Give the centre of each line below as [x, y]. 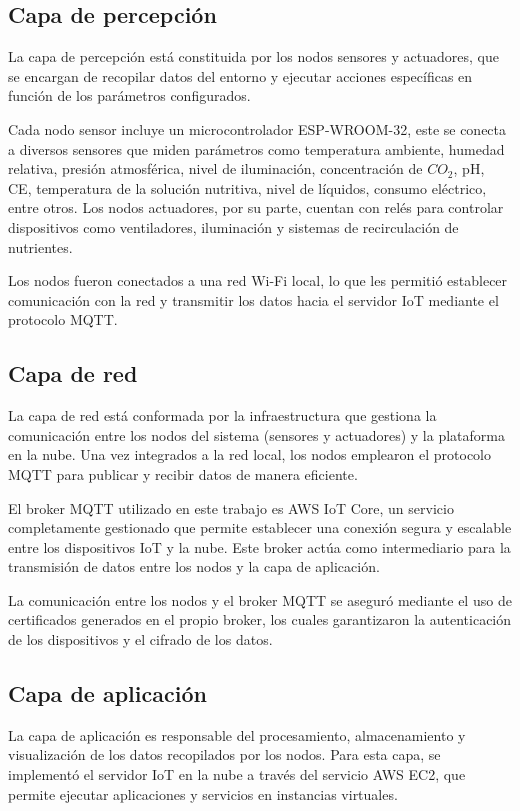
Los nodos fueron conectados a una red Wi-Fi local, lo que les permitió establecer [258, 280]
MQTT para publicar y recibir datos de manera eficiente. [183, 473]
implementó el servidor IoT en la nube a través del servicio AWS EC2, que [237, 774]
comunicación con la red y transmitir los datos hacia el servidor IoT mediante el [253, 299]
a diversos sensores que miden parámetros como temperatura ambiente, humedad [256, 148]
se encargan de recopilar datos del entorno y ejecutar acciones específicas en [240, 75]
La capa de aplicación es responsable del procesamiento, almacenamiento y [237, 734]
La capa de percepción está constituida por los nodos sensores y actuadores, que [253, 56]
